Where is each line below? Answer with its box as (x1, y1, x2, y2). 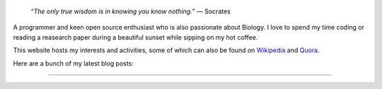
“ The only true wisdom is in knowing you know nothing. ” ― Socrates (30, 7, 231, 16)
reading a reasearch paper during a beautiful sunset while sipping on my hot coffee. (13, 32, 258, 42)
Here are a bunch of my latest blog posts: (13, 59, 134, 67)
